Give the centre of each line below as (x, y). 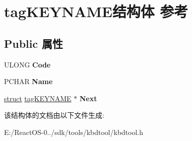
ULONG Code (27, 64)
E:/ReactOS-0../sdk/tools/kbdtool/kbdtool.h (74, 132)
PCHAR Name (28, 81)
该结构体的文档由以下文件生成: (54, 115)
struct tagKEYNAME (38, 98)
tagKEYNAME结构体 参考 (96, 11)
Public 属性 (34, 43)
